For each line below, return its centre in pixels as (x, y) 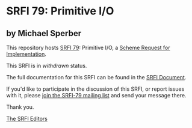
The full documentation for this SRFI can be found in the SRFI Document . (96, 77)
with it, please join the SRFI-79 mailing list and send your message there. (96, 95)
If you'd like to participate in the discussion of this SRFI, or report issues (95, 89)
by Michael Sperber (44, 33)
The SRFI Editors (27, 119)
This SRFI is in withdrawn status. (47, 66)
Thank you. (20, 107)
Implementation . (26, 54)
